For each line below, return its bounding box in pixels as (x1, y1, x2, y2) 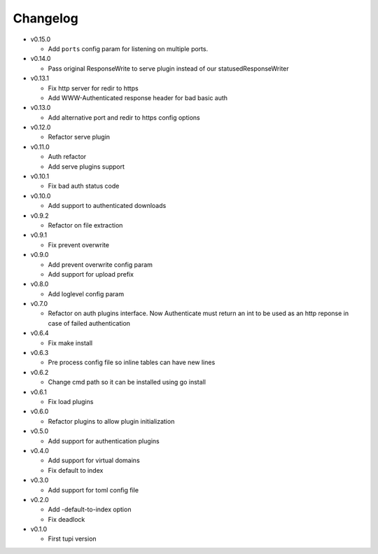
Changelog (13, 11, 78, 26)
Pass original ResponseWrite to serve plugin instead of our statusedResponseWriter (48, 64, 290, 73)
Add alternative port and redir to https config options (48, 113, 200, 122)
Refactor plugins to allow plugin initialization (48, 417, 175, 425)
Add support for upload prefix (48, 270, 134, 278)
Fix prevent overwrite (48, 240, 110, 249)
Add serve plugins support (48, 162, 125, 171)
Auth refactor (48, 153, 87, 161)
